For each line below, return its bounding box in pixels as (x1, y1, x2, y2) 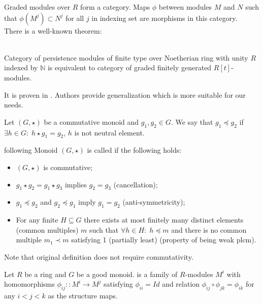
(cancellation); (113, 179, 158, 189)
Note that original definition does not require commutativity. (4, 251, 193, 262)
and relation (162, 279, 200, 289)
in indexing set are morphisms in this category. (91, 12, 238, 23)
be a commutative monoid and (44, 116, 139, 127)
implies (64, 179, 87, 189)
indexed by (4, 62, 38, 73)
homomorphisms (4, 279, 55, 289)
